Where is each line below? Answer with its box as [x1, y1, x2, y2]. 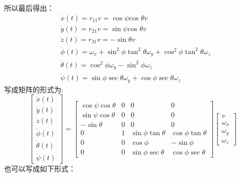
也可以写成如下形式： [4, 163, 76, 174]
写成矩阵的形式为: [4, 84, 63, 94]
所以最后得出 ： [4, 3, 54, 13]
